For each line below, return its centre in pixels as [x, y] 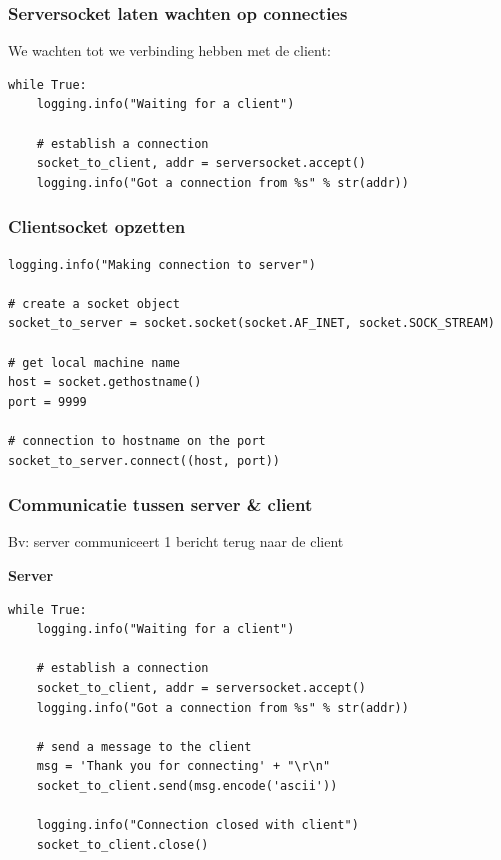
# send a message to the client [144, 746]
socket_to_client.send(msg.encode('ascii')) [187, 785]
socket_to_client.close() [122, 844]
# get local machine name [94, 362]
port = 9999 [47, 401]
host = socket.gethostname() [105, 382]
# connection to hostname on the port [137, 440]
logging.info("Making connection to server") [162, 264]
